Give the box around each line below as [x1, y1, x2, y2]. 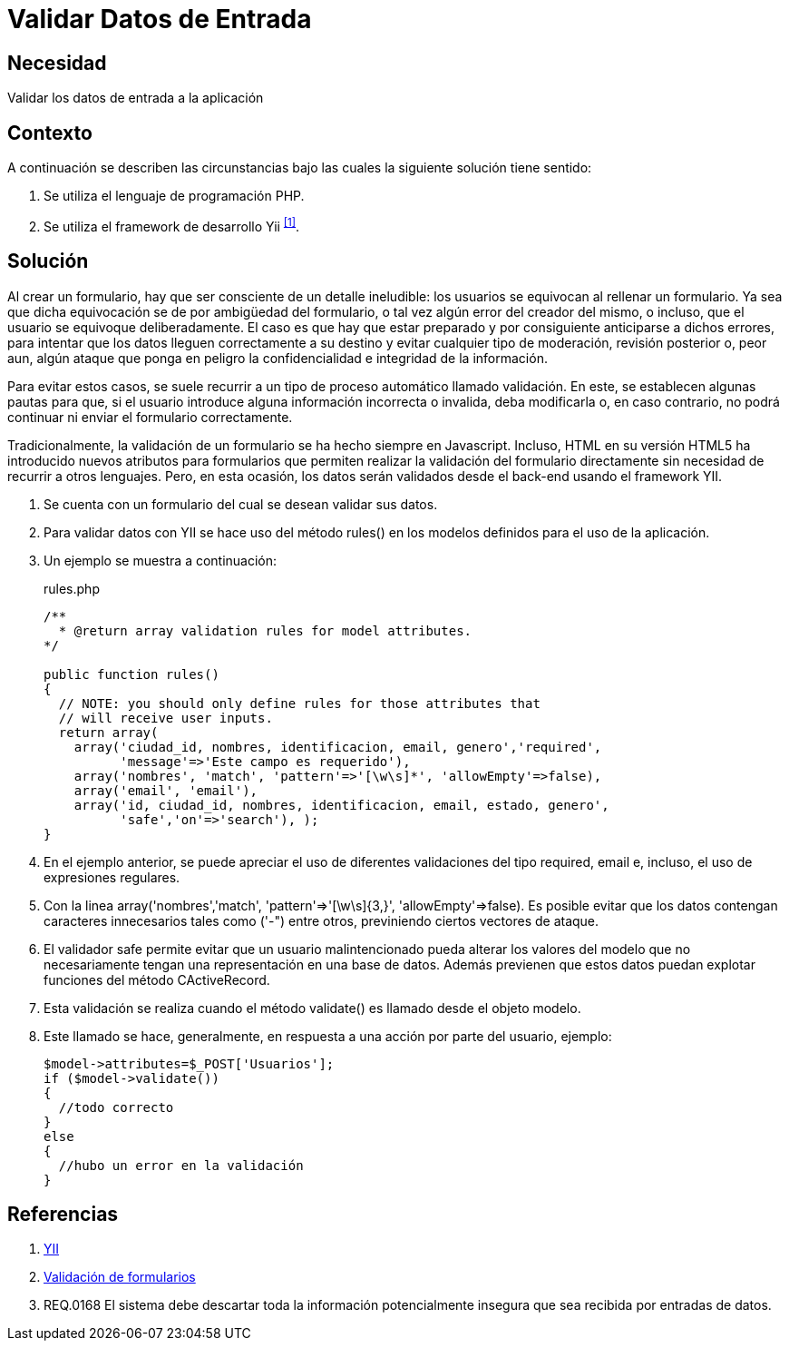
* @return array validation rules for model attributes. [58, 623, 472, 638]
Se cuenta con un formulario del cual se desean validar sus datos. [44, 496, 438, 512]
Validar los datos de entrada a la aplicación [7, 90, 264, 106]
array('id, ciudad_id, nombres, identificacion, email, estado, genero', [73, 797, 609, 812]
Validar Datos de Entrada [7, 4, 312, 34]
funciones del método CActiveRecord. [44, 971, 270, 988]
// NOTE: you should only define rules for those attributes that [58, 695, 541, 711]
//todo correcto [58, 1099, 174, 1115]
